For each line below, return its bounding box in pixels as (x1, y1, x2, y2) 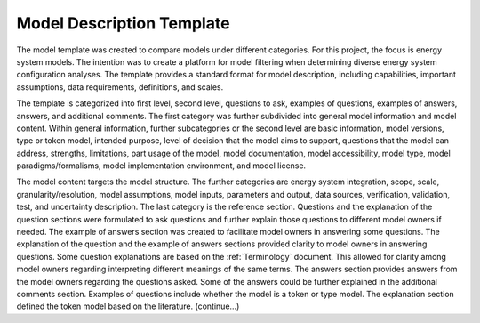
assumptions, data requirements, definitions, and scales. (16, 81, 224, 93)
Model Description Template (16, 13, 230, 33)
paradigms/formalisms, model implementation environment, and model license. (16, 160, 307, 171)
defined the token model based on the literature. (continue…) (16, 301, 240, 311)
